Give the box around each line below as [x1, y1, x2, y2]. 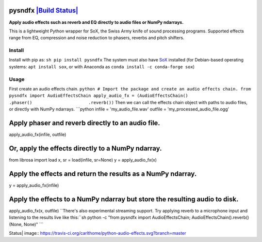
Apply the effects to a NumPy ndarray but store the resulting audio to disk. [9, 195, 239, 203]
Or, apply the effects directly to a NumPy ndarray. [9, 144, 162, 152]
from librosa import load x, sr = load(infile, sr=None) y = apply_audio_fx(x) [9, 157, 157, 163]
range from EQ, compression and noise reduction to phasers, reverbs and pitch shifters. [9, 35, 184, 41]
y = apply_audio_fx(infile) [9, 182, 59, 188]
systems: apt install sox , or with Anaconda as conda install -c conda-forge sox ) [9, 63, 195, 70]
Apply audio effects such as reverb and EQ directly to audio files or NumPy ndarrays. [9, 19, 184, 25]
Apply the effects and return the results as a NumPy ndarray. [9, 169, 197, 178]
